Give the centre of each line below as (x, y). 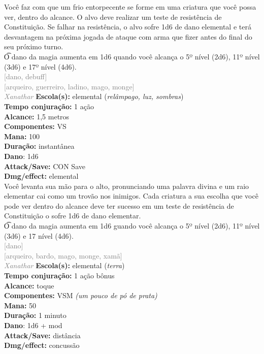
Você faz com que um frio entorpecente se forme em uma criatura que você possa (130, 7)
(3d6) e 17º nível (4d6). (40, 66)
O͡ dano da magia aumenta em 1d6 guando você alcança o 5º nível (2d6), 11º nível (132, 226)
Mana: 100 (22, 136)
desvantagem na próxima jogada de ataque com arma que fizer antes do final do (128, 36)
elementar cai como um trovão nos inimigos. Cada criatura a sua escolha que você (131, 196)
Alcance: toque (29, 285)
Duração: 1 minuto (35, 315)
